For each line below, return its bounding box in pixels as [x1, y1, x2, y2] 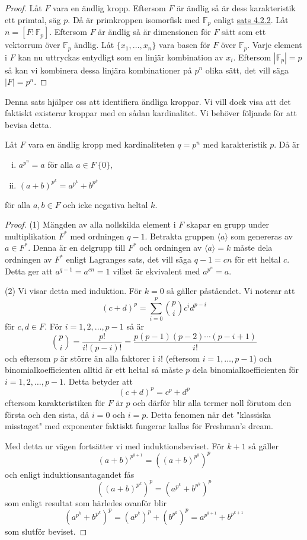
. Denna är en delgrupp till [28, 241, 126, 254]
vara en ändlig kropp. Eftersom [53, 2, 166, 14]
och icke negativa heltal [63, 198, 148, 210]
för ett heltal [234, 253, 281, 266]
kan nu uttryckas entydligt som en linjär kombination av [18, 50, 223, 63]
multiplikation [5, 229, 56, 242]
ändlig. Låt [74, 39, 114, 51]
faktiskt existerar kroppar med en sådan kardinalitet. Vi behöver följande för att [5, 107, 297, 119]
